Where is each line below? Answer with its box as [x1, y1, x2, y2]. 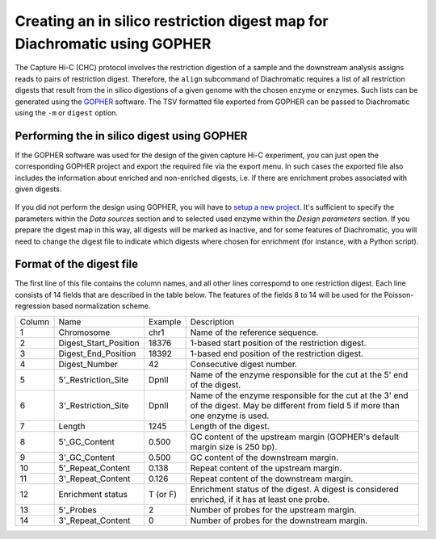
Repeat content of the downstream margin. [190, 473, 354, 484]
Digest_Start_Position [58, 337, 140, 349]
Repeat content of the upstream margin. [190, 462, 342, 474]
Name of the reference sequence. [190, 327, 319, 338]
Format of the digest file [15, 257, 139, 271]
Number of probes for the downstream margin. [190, 515, 368, 526]
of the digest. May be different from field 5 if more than [190, 399, 400, 411]
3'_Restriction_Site [58, 399, 129, 411]
